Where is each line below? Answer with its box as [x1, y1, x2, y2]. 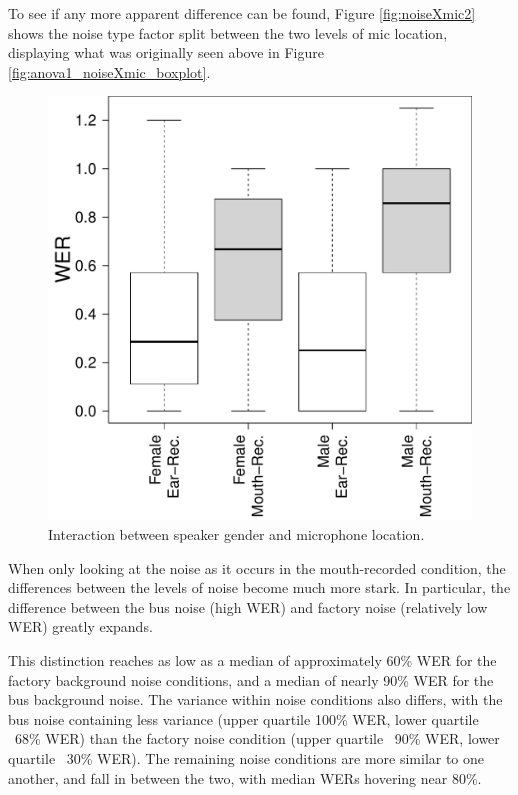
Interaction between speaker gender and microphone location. [48, 523, 425, 544]
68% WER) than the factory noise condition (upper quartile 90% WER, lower [14, 728, 500, 749]
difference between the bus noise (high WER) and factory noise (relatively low [8, 596, 488, 617]
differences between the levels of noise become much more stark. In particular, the [8, 577, 511, 598]
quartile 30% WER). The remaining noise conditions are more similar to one [8, 747, 485, 768]
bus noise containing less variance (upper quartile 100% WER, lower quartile [8, 708, 479, 729]
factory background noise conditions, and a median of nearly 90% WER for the [8, 669, 494, 690]
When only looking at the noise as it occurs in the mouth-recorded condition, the [8, 557, 506, 578]
